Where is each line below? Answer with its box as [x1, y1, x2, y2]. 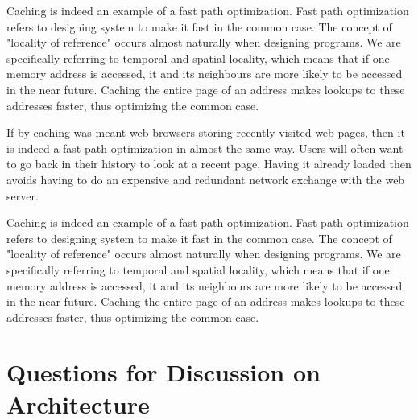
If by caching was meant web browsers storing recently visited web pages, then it [6, 124, 405, 141]
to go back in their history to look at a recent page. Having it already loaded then [6, 155, 412, 172]
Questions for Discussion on [6, 356, 321, 389]
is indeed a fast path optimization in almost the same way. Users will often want [6, 139, 404, 156]
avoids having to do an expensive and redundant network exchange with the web [6, 171, 405, 187]
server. [6, 187, 39, 204]
